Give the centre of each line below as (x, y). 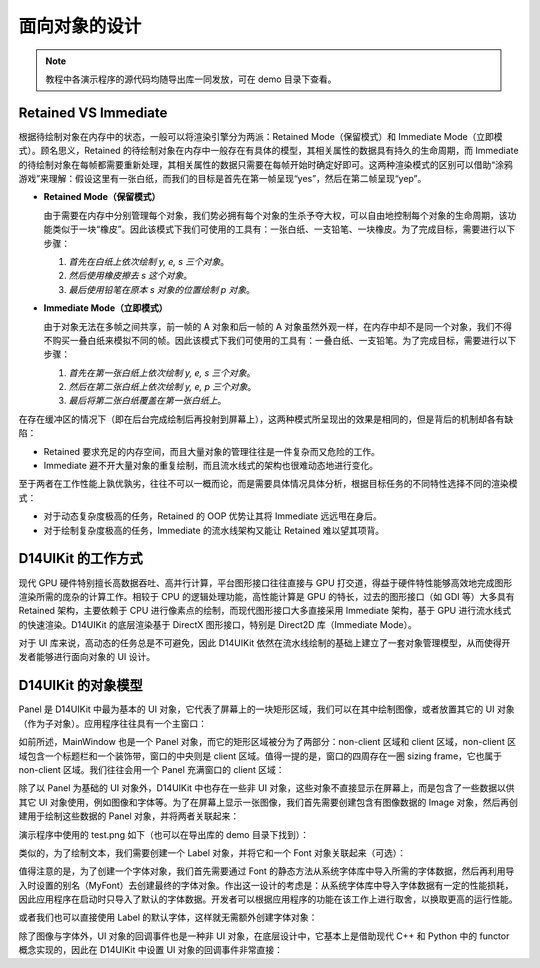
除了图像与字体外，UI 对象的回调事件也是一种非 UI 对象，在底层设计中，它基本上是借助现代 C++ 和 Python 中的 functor (264, 936)
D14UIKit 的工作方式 (81, 558)
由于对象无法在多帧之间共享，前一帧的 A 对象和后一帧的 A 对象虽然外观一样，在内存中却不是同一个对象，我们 (269, 326)
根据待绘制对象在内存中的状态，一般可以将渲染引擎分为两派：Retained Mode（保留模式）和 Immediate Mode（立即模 (261, 136)
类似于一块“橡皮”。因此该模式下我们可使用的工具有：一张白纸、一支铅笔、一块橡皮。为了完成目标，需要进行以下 (283, 229)
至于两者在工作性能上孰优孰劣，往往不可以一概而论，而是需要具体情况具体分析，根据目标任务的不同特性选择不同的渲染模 (268, 484)
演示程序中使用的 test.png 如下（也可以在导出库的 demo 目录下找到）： (164, 834)
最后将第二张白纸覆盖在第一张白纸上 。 (147, 401)
